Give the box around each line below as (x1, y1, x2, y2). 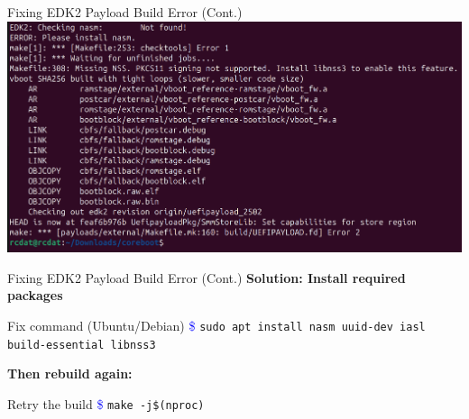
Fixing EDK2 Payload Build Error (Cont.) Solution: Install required (7, 268, 406, 287)
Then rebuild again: (7, 364, 133, 383)
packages (7, 286, 63, 305)
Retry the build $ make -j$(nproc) (7, 394, 205, 413)
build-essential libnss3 (7, 338, 156, 351)
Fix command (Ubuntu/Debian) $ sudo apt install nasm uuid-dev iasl (7, 316, 426, 335)
